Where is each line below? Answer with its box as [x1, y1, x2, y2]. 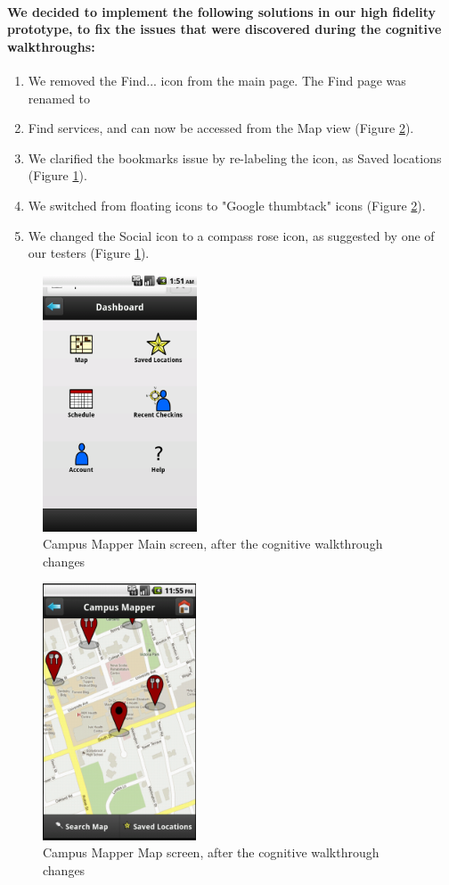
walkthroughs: [7, 37, 95, 55]
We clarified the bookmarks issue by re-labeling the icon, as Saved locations [28, 148, 442, 167]
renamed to [28, 88, 91, 107]
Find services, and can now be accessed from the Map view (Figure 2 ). [28, 119, 414, 137]
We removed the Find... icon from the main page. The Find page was [28, 70, 406, 89]
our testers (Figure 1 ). [28, 244, 150, 262]
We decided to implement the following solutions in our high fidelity [7, 2, 437, 21]
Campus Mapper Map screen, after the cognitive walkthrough [43, 843, 380, 862]
